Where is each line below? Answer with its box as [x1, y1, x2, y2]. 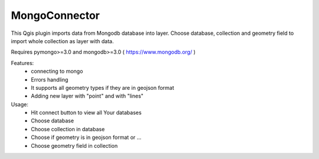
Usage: [11, 100, 29, 108]
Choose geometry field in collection [31, 142, 118, 149]
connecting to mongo [31, 68, 83, 75]
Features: [11, 59, 34, 66]
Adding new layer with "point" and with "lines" [31, 92, 144, 100]
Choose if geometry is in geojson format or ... [31, 134, 142, 141]
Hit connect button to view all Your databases [31, 109, 142, 116]
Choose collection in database [31, 125, 105, 132]
